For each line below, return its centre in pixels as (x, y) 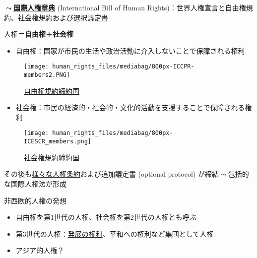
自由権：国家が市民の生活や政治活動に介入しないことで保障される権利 (130, 50)
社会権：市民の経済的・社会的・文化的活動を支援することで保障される (130, 107)
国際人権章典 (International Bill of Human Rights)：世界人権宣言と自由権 (129, 7)
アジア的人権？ (40, 250)
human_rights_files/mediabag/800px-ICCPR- (123, 67)
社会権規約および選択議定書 (63, 17)
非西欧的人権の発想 (35, 200)
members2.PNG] (47, 75)
